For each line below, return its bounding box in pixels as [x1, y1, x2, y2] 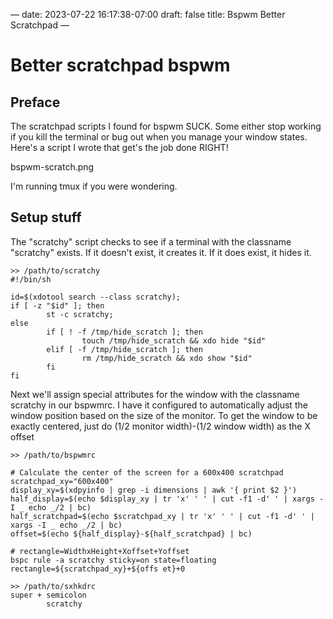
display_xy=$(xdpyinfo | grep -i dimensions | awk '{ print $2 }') [10, 485, 298, 495]
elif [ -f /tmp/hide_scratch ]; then [46, 344, 203, 354]
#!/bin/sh [10, 274, 52, 284]
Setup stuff [10, 209, 82, 226]
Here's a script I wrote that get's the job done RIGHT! [10, 142, 229, 153]
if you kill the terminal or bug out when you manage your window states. [10, 131, 308, 143]
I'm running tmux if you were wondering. [10, 180, 178, 192]
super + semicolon [10, 590, 87, 600]
